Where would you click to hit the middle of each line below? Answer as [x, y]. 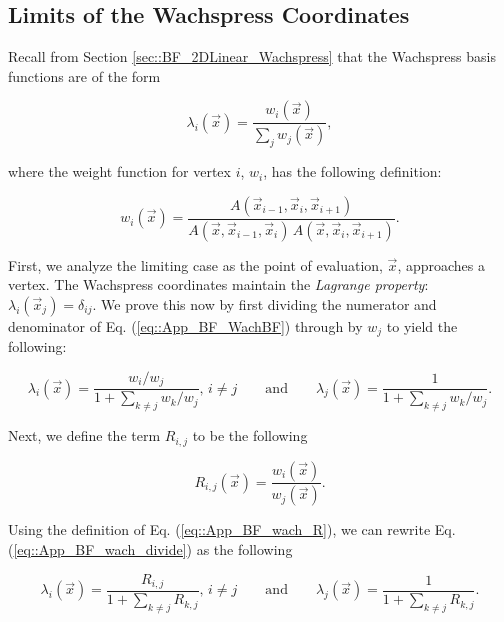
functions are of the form [84, 75]
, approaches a [441, 264]
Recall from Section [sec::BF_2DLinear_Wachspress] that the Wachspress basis [252, 56]
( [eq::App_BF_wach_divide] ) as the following [150, 548]
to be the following [250, 435]
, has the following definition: [352, 171]
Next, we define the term [84, 435]
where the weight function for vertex [119, 171]
